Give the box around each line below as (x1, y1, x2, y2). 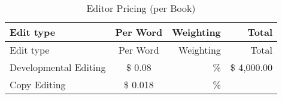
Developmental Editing (10, 60, 106, 74)
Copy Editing (10, 78, 66, 91)
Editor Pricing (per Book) (86, 1, 196, 15)
